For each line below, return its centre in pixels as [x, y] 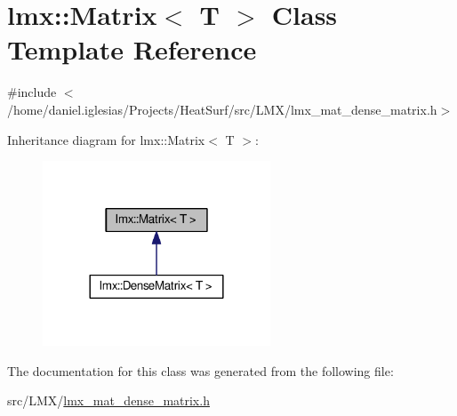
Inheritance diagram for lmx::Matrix [106, 139]
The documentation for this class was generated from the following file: [200, 370]
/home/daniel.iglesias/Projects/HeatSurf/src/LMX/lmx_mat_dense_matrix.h [222, 109]
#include [32, 92]
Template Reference [132, 49]
